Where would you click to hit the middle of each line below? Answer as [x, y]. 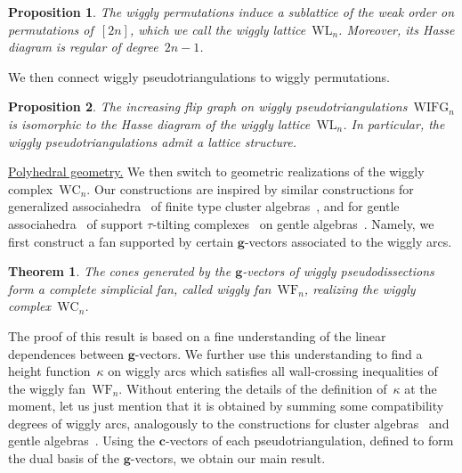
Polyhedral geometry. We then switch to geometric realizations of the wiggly [216, 171]
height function [49, 371]
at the [421, 388]
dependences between [66, 353]
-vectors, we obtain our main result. [228, 458]
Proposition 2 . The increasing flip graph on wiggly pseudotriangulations [208, 106]
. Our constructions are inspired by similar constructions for [250, 188]
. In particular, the [394, 123]
